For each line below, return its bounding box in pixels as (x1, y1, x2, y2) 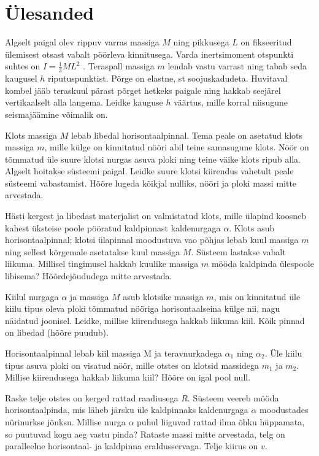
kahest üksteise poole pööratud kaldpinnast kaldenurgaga (5, 221, 221, 234)
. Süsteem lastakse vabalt (191, 245, 286, 258)
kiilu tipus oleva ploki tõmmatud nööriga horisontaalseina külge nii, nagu (5, 302, 280, 315)
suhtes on (5, 60, 40, 72)
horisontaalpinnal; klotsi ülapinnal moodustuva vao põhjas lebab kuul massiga (5, 233, 299, 246)
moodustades (259, 403, 309, 416)
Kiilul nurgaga (5, 290, 59, 303)
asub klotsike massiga (123, 290, 204, 303)
